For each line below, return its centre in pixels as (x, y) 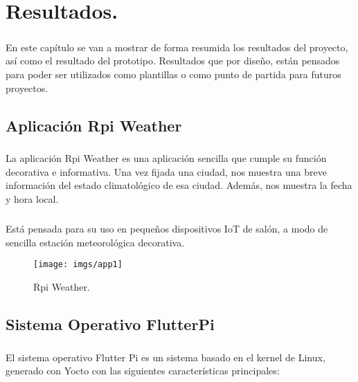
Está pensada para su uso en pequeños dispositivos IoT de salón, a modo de (167, 229)
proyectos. (27, 88)
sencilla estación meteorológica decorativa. (95, 242)
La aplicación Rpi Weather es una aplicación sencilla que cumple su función (166, 158)
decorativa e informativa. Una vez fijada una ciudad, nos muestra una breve (166, 171)
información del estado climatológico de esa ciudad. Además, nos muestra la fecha (179, 185)
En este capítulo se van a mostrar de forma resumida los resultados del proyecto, (177, 47)
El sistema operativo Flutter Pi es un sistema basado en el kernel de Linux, (165, 357)
